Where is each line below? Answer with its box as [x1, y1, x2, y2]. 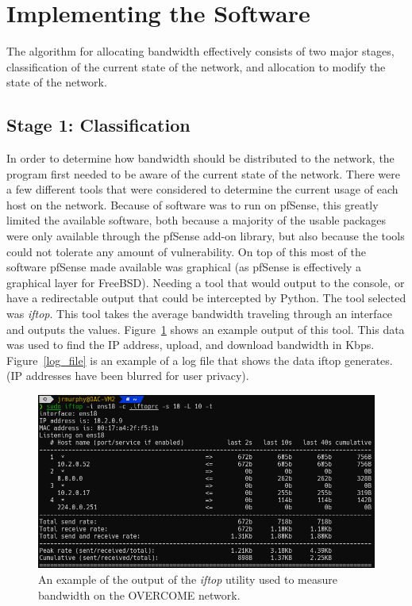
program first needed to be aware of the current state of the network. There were [6, 165, 400, 182]
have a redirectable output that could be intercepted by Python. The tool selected [6, 290, 406, 306]
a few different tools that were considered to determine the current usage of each [6, 181, 399, 198]
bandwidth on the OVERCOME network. [38, 586, 241, 603]
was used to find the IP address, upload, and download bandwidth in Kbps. [6, 336, 375, 353]
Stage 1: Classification [6, 113, 191, 137]
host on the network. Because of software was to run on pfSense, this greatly [6, 196, 379, 213]
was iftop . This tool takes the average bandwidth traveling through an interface [6, 305, 393, 322]
